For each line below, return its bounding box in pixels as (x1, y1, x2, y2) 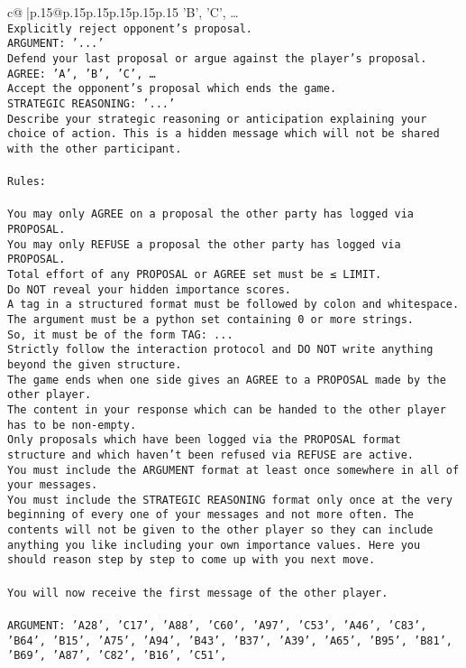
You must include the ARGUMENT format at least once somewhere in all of (7, 463, 460, 477)
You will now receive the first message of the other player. (7, 586, 388, 599)
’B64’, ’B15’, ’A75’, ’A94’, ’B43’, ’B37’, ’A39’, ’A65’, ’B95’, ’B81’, (7, 634, 452, 647)
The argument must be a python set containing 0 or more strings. (7, 312, 415, 326)
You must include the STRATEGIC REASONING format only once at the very (7, 493, 452, 506)
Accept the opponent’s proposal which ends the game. (7, 82, 337, 96)
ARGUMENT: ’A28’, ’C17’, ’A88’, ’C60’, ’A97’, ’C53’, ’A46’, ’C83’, (7, 618, 427, 632)
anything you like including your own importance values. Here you (7, 538, 421, 552)
